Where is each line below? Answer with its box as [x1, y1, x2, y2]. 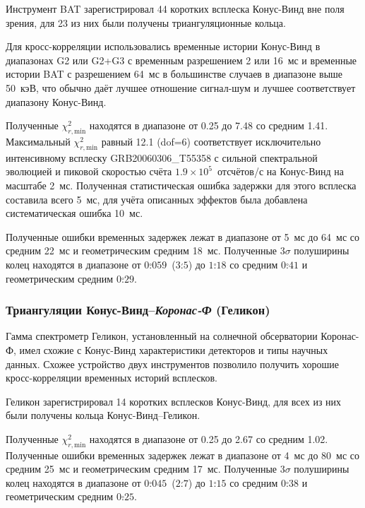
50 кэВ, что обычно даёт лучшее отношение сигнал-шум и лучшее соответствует [6, 80, 356, 95]
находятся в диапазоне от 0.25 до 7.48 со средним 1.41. [89, 118, 328, 133]
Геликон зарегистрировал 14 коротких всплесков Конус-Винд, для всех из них [6, 394, 342, 408]
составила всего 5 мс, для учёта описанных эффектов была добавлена [6, 191, 308, 206]
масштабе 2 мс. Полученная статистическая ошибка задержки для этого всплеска [6, 177, 357, 192]
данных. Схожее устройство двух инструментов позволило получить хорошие [6, 356, 340, 371]
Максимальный [6, 134, 71, 148]
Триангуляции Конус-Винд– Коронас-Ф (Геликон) [6, 301, 270, 319]
